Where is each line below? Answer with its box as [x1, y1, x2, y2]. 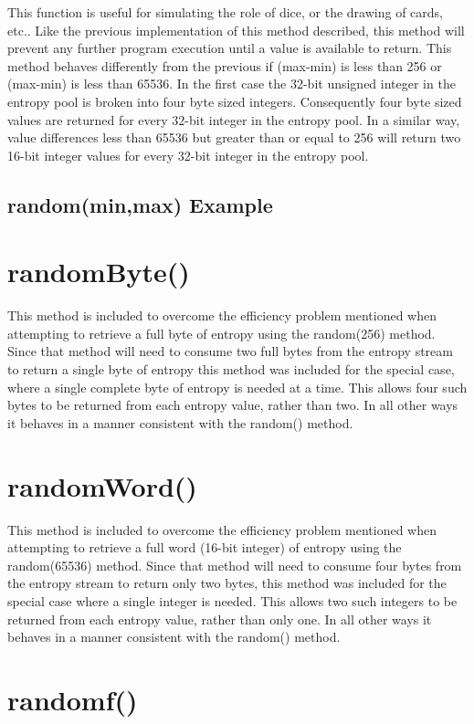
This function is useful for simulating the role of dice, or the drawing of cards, [7, 3, 443, 21]
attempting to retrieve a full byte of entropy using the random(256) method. [7, 323, 436, 342]
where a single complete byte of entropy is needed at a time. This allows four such [7, 377, 468, 396]
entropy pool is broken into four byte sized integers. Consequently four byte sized [7, 91, 462, 110]
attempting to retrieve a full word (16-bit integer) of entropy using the [7, 538, 402, 557]
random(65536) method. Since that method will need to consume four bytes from [7, 555, 462, 574]
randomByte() [7, 253, 190, 290]
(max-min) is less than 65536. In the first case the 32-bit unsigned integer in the [7, 74, 456, 93]
